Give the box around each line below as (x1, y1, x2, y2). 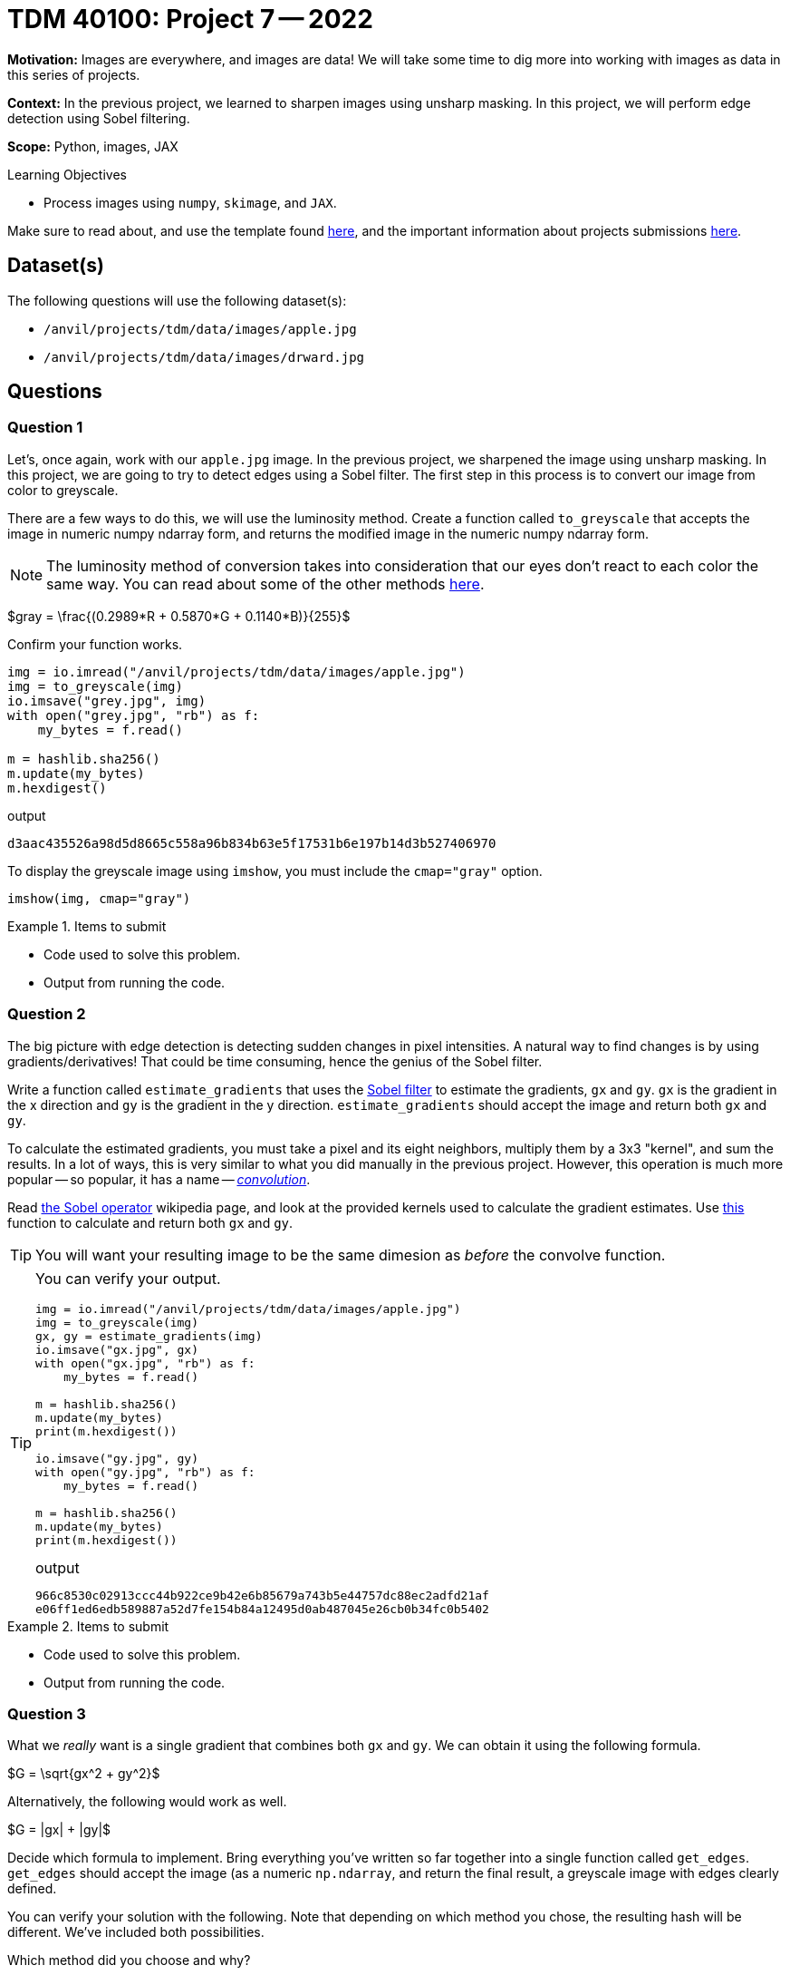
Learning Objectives (7, 166, 127, 182)
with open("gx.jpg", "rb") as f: (35, 1356, 255, 1370)
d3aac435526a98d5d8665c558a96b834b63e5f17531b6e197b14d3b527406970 (7, 835, 496, 851)
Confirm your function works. (7, 636, 183, 652)
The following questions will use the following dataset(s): (7, 292, 347, 308)
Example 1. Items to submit (7, 918, 167, 934)
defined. (7, 1881, 57, 1897)
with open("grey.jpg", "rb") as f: (7, 707, 260, 723)
